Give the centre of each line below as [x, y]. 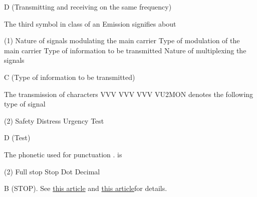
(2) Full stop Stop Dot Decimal [52, 171]
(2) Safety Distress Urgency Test [54, 120]
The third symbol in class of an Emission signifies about [90, 23]
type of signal [25, 104]
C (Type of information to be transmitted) [70, 77]
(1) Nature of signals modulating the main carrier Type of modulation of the [122, 40]
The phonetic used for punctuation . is [63, 154]
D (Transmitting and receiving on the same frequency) [88, 7]
